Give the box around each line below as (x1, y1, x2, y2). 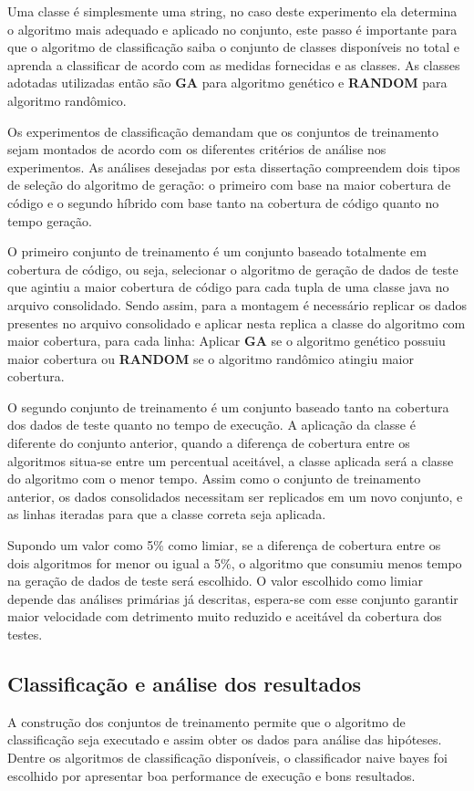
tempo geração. (7, 211, 92, 230)
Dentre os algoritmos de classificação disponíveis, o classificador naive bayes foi (7, 747, 448, 766)
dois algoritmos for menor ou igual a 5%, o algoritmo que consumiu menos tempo (7, 553, 462, 572)
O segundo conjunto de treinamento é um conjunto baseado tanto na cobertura (7, 397, 449, 416)
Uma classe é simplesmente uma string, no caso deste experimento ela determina (7, 2, 458, 20)
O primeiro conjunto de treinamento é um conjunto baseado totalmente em (7, 242, 427, 261)
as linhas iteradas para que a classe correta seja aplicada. (7, 505, 326, 524)
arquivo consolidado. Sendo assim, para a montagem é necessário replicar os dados (7, 295, 467, 314)
